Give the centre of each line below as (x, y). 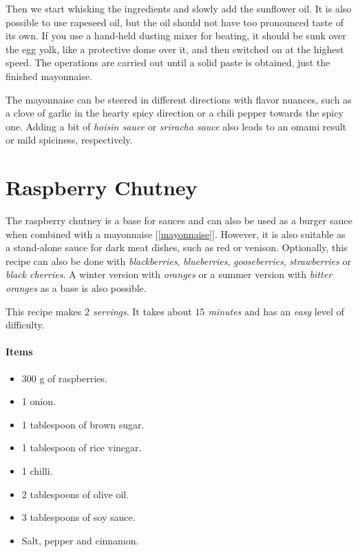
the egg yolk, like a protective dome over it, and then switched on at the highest (175, 49)
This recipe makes (44, 311)
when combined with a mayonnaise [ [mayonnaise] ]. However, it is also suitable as (176, 234)
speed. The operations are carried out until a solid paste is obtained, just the (168, 62)
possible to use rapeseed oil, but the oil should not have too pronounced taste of (175, 22)
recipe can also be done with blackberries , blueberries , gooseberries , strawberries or (178, 260)
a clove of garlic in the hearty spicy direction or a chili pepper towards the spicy (175, 113)
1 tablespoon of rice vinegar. (82, 447)
